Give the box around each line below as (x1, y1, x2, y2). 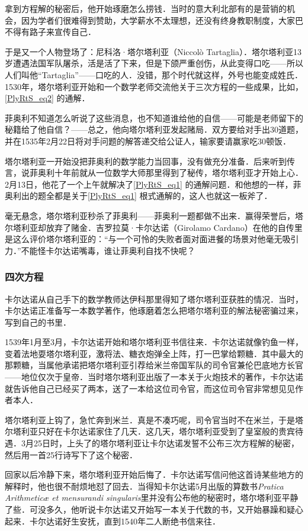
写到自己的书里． (5, 316, 71, 328)
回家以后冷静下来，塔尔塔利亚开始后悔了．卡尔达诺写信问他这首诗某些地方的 (5, 468, 303, 481)
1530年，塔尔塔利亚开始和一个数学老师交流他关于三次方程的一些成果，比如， (5, 80, 303, 92)
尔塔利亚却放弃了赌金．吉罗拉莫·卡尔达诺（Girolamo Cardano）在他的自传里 (5, 221, 303, 233)
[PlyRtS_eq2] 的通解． (5, 92, 90, 104)
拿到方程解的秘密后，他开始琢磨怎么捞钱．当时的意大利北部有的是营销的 (5, 2, 287, 14)
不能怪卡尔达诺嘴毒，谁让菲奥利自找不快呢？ (21, 244, 195, 256)
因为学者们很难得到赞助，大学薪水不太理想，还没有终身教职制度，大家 (21, 14, 295, 26)
